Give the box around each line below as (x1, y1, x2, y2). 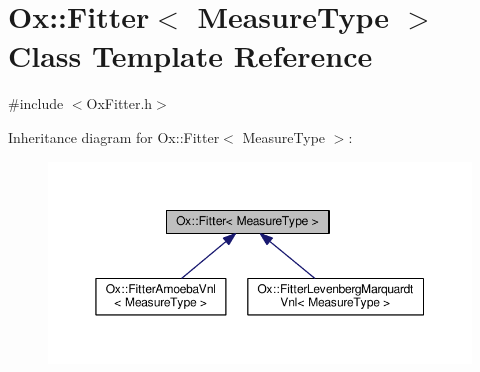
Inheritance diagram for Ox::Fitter (8, 126, 220, 147)
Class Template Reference (8, 35, 373, 76)
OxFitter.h (86, 93, 153, 114)
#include (8, 93, 64, 114)
